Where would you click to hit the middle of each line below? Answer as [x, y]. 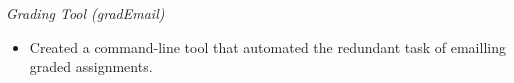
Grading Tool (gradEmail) [85, 13]
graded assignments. [91, 66]
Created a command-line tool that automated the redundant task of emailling [267, 46]
